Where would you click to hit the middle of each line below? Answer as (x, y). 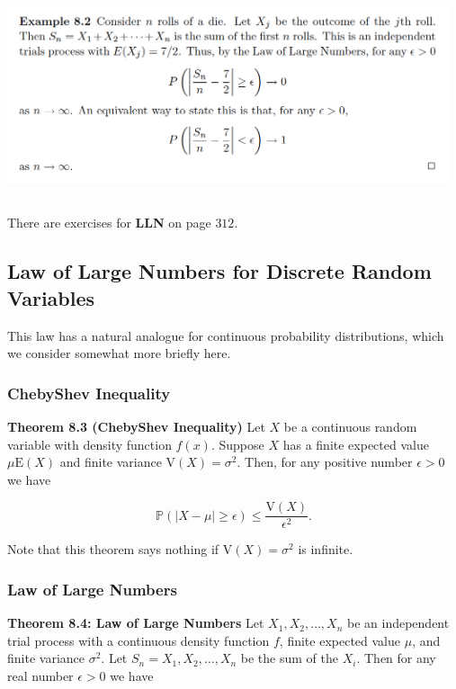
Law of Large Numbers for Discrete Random (219, 271)
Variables (51, 297)
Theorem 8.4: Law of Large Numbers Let (136, 623)
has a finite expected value (356, 444)
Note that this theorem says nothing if (113, 549)
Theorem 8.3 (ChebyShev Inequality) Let (136, 426)
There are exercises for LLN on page (109, 223)
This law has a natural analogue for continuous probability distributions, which (226, 335)
